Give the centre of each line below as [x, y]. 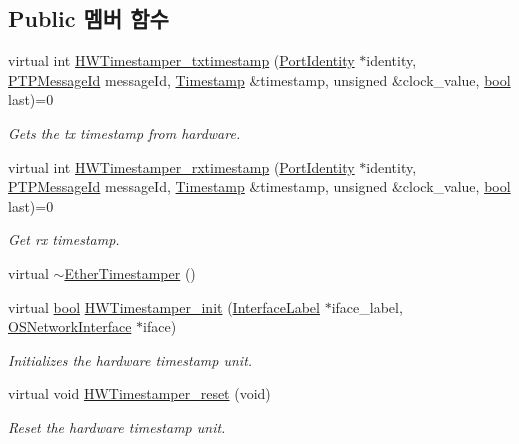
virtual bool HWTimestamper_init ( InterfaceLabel [164, 306]
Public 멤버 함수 [88, 18]
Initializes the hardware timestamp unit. [130, 359]
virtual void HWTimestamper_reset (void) [139, 393]
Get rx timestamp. [64, 239]
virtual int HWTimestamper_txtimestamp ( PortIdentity [181, 60]
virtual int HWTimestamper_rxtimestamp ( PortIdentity [181, 166]
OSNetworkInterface [70, 326]
